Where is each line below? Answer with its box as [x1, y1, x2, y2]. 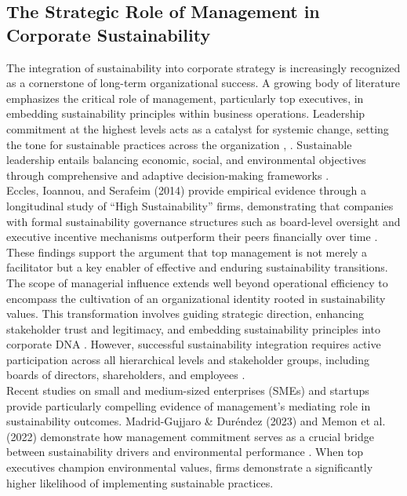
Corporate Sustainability [6, 22, 211, 46]
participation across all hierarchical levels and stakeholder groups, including [6, 351, 370, 367]
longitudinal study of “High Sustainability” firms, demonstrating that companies [6, 197, 394, 213]
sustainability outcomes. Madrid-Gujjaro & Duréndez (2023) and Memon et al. [6, 413, 386, 429]
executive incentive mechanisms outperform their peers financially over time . [6, 228, 378, 245]
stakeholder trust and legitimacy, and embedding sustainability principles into [6, 320, 380, 337]
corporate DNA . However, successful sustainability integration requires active [6, 336, 381, 352]
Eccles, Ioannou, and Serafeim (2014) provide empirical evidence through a [6, 182, 366, 199]
